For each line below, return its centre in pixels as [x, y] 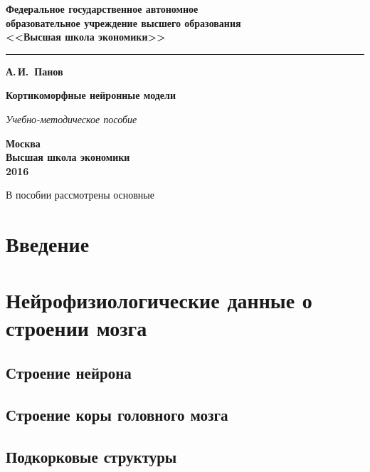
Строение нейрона [69, 373]
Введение [48, 244]
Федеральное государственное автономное [102, 9]
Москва [23, 143]
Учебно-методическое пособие [72, 119]
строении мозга [76, 327]
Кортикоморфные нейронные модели [91, 95]
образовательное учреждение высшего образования [123, 22]
